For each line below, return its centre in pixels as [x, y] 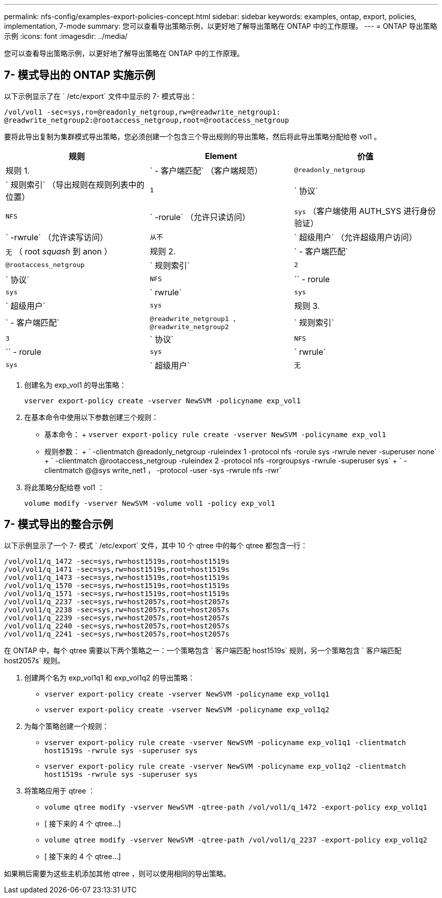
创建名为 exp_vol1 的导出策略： [75, 385]
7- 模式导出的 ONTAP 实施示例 [80, 75]
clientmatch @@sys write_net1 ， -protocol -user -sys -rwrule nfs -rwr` [163, 470]
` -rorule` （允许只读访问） [200, 217]
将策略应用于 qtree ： [60, 790]
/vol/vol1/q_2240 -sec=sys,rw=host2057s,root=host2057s [117, 626]
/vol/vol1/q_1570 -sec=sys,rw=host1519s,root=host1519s [117, 585]
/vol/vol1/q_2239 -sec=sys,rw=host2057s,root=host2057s [117, 618]
